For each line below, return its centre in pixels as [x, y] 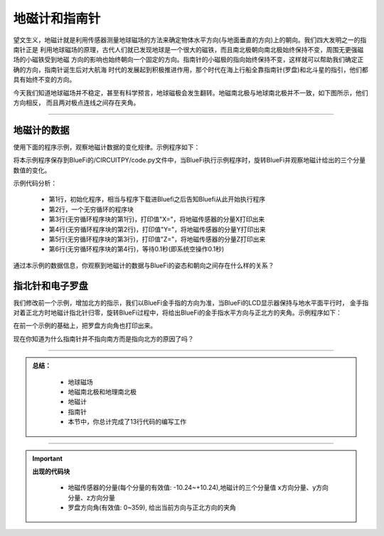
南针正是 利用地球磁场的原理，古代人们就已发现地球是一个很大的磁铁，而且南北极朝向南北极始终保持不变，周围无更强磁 [188, 49]
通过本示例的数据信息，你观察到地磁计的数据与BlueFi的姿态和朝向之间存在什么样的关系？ [144, 265]
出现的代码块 [51, 471]
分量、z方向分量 [91, 498]
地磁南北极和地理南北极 [102, 392]
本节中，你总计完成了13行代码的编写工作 [127, 422]
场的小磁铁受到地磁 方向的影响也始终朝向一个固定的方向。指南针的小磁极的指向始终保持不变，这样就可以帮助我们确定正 [188, 60]
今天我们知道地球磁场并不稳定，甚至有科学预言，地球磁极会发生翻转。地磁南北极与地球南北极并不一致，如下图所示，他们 [191, 93]
